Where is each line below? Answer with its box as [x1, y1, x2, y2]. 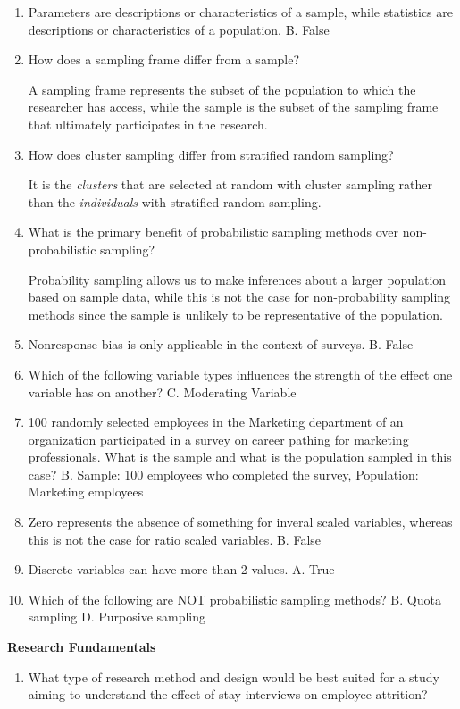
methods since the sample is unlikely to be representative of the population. [28, 304, 443, 323]
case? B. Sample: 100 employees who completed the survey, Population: [28, 464, 419, 483]
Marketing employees [28, 482, 144, 501]
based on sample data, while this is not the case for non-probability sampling [28, 288, 451, 306]
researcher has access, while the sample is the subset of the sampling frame [28, 97, 439, 116]
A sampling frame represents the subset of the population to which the [28, 79, 416, 98]
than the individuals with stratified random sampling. [28, 192, 322, 211]
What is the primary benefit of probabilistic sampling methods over [28, 222, 399, 241]
